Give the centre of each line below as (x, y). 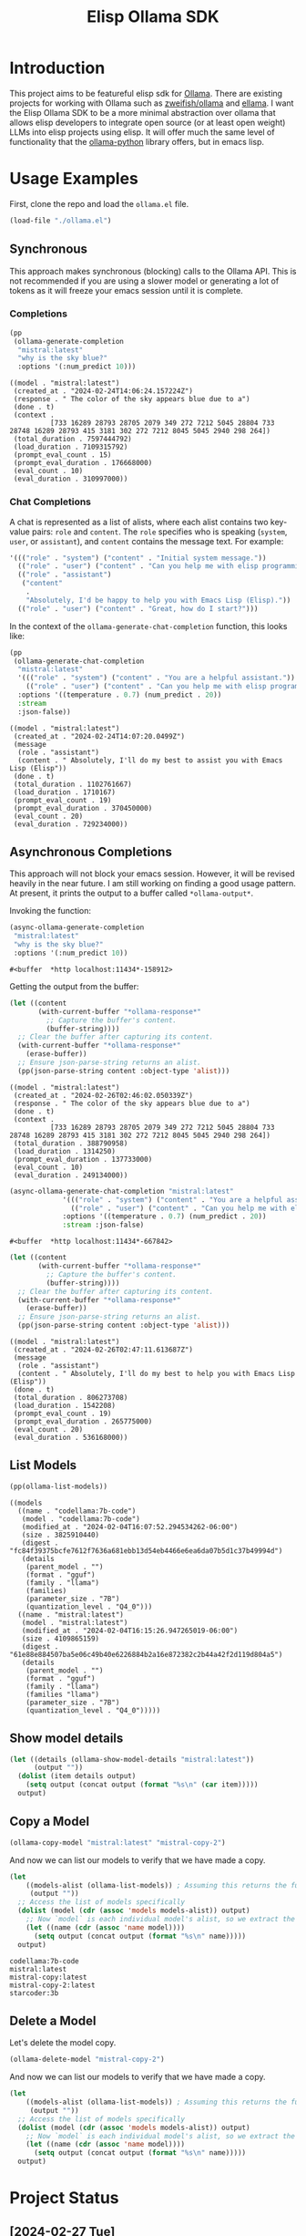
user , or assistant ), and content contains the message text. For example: (147, 541)
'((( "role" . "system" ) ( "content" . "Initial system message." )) (138, 558)
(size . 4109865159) (61, 1639)
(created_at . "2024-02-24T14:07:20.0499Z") (99, 736)
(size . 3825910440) (61, 1535)
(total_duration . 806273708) (71, 1398)
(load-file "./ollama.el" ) (61, 221)
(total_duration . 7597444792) (72, 440)
